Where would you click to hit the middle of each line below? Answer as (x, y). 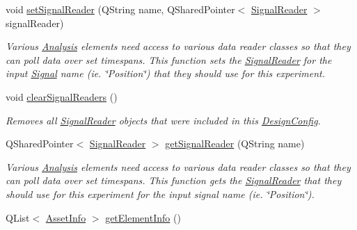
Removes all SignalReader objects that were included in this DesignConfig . (163, 120)
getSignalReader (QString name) (235, 143)
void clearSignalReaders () (62, 96)
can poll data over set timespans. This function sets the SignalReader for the (169, 59)
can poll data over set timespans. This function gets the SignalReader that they (174, 180)
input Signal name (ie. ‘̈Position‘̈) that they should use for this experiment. (166, 73)
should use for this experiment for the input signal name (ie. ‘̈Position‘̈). (160, 194)
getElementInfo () (143, 217)
